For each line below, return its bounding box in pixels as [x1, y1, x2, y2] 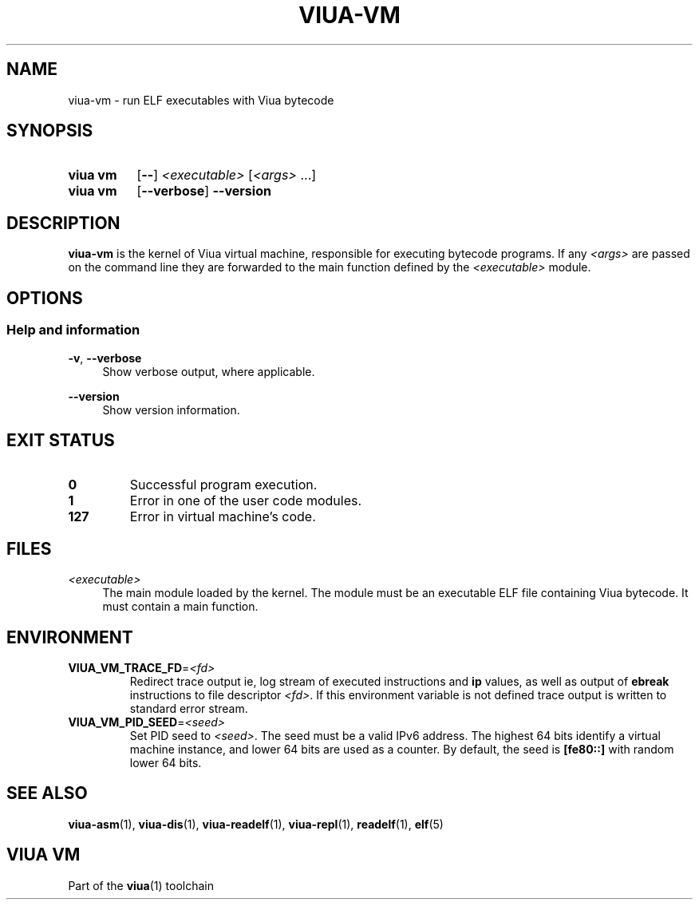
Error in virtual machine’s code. [129, 508, 316, 525]
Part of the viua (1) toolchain [68, 878, 214, 892]
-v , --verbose [68, 350, 142, 365]
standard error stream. [129, 702, 248, 716]
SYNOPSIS [6, 121, 93, 141]
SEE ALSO [6, 783, 88, 804]
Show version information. [102, 402, 240, 417]
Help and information [6, 322, 140, 338]
